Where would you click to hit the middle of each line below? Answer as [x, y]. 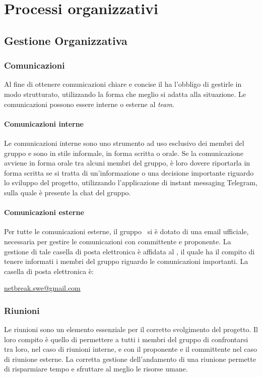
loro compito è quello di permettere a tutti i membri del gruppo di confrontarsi [126, 339]
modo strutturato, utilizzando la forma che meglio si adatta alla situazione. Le [125, 94]
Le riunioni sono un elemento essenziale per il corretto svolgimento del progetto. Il [131, 329]
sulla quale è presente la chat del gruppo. [68, 192]
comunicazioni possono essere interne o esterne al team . [89, 104]
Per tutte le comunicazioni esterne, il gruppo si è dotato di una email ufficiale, [126, 231]
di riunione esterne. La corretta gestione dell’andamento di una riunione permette [130, 359]
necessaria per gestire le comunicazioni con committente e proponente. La [118, 241]
